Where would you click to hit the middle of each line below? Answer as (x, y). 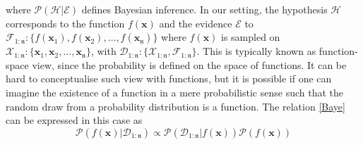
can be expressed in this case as (74, 120)
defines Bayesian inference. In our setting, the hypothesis (204, 9)
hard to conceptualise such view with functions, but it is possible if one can (169, 78)
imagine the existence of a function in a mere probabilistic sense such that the (174, 92)
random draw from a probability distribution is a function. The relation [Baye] (175, 106)
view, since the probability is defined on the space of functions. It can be (189, 64)
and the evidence (196, 23)
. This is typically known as (256, 51)
